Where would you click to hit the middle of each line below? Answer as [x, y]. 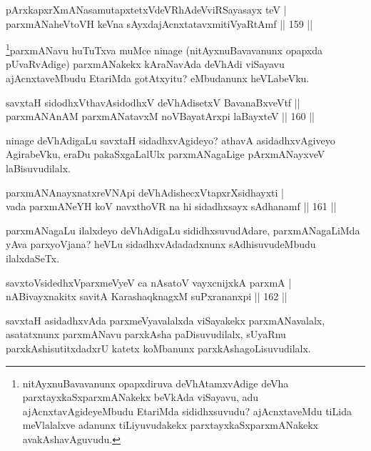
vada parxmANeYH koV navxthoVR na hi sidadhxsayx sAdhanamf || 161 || [171, 206]
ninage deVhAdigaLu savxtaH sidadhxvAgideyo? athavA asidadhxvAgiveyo [171, 140]
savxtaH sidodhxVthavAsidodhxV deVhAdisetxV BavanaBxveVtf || [153, 102]
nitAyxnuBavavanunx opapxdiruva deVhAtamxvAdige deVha [156, 383]
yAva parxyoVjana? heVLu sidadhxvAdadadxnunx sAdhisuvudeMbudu [161, 244]
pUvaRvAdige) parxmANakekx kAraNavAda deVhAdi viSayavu [145, 64]
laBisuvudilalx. [38, 168]
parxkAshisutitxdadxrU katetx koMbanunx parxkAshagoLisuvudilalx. [158, 348]
